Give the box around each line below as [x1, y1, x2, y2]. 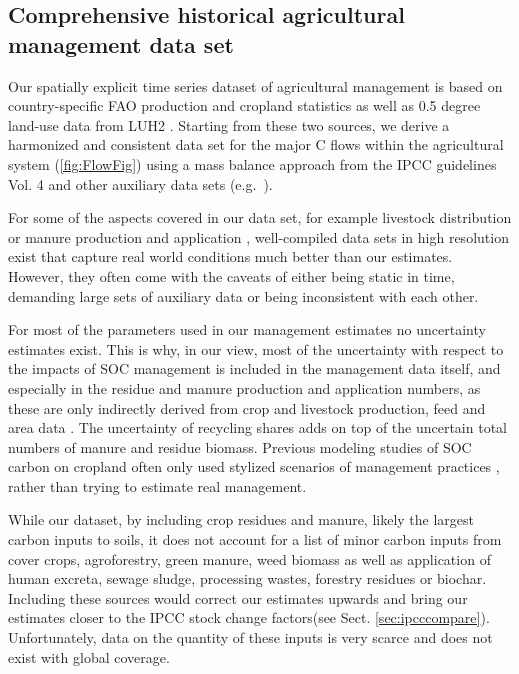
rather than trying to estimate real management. [8, 475, 307, 496]
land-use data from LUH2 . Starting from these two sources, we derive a [8, 114, 450, 135]
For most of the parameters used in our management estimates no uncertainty [8, 319, 486, 340]
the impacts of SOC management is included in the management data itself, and [8, 358, 501, 379]
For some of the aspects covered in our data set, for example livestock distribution [8, 207, 512, 228]
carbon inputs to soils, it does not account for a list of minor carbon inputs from [8, 529, 502, 550]
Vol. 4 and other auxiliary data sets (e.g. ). [8, 173, 273, 194]
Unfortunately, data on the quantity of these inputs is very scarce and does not [8, 627, 493, 648]
